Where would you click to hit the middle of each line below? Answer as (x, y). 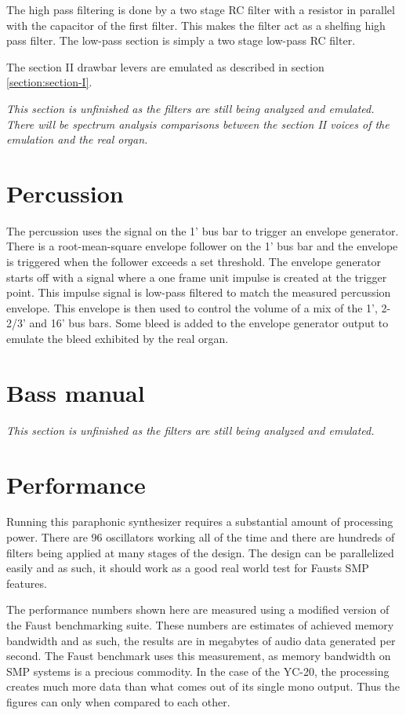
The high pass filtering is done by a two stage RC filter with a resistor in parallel (201, 9)
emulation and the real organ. (77, 139)
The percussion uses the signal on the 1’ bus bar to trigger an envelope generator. (203, 230)
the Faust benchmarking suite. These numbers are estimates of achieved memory (200, 625)
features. (27, 583)
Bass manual (76, 392)
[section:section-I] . (49, 82)
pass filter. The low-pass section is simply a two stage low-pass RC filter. (181, 40)
